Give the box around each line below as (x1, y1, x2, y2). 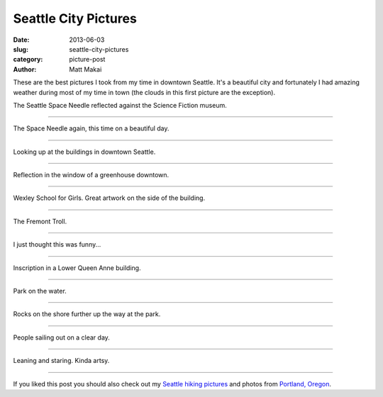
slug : (13, 45, 28, 53)
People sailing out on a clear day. (13, 333, 110, 342)
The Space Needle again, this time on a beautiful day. (13, 124, 170, 133)
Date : (13, 35, 30, 44)
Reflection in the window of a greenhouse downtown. (13, 171, 170, 179)
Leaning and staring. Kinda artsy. (13, 357, 110, 365)
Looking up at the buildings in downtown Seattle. (13, 147, 156, 156)
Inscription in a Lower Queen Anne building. (13, 263, 141, 272)
